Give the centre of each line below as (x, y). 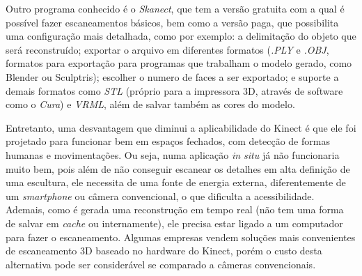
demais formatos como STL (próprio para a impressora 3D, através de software (174, 90)
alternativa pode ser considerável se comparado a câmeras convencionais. (161, 264)
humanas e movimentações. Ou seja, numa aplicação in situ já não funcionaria (173, 154)
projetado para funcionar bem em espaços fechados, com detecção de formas (168, 141)
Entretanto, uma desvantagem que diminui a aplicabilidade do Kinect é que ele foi (181, 127)
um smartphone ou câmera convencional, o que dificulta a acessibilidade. (160, 195)
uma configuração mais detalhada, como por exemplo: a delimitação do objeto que (181, 36)
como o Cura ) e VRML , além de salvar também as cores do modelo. (150, 104)
